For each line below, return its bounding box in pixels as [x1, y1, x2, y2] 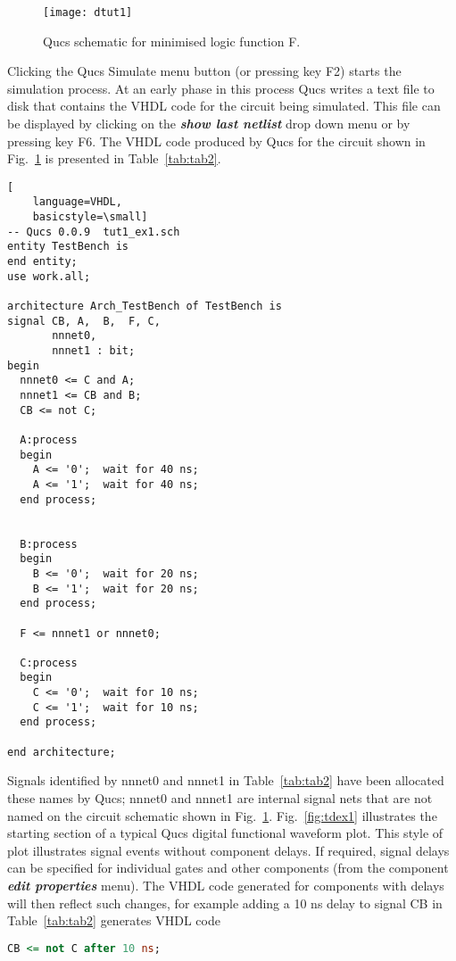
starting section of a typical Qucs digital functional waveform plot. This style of [7, 824, 444, 842]
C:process [20, 656, 78, 669]
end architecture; [7, 745, 116, 758]
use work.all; [7, 269, 91, 283]
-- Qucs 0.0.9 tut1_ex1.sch [7, 225, 180, 238]
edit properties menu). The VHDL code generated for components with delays [7, 875, 444, 894]
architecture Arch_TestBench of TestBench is [7, 300, 282, 313]
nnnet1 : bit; [52, 344, 136, 358]
